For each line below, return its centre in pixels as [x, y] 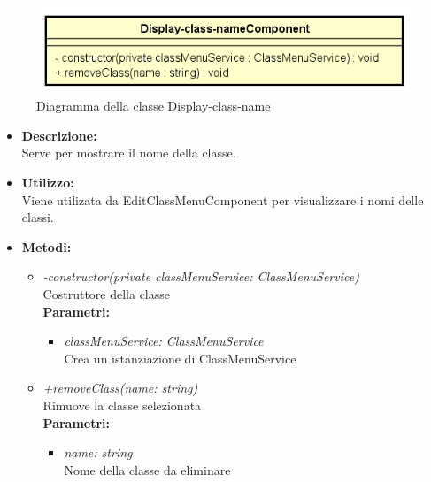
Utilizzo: [48, 182]
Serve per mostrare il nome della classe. [129, 153]
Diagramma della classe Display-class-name [154, 106]
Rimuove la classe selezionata [122, 405]
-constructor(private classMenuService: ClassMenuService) [201, 276]
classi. [38, 217]
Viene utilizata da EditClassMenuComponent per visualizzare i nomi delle [223, 199]
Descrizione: [59, 135]
